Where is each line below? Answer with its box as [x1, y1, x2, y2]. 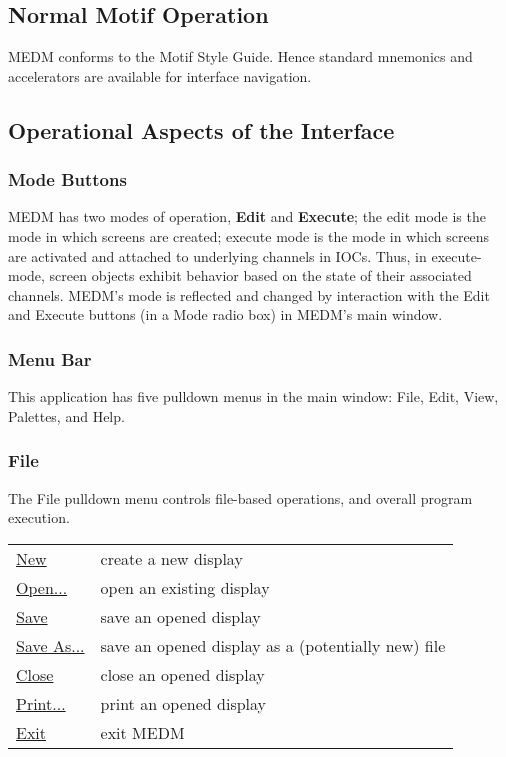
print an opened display [100, 691, 267, 715]
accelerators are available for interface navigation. [8, 65, 312, 86]
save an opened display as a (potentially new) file [100, 633, 446, 657]
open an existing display [100, 575, 270, 599]
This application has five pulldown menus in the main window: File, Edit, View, [8, 386, 499, 407]
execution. [8, 507, 70, 528]
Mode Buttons [8, 167, 127, 192]
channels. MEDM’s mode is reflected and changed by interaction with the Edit [8, 284, 490, 305]
